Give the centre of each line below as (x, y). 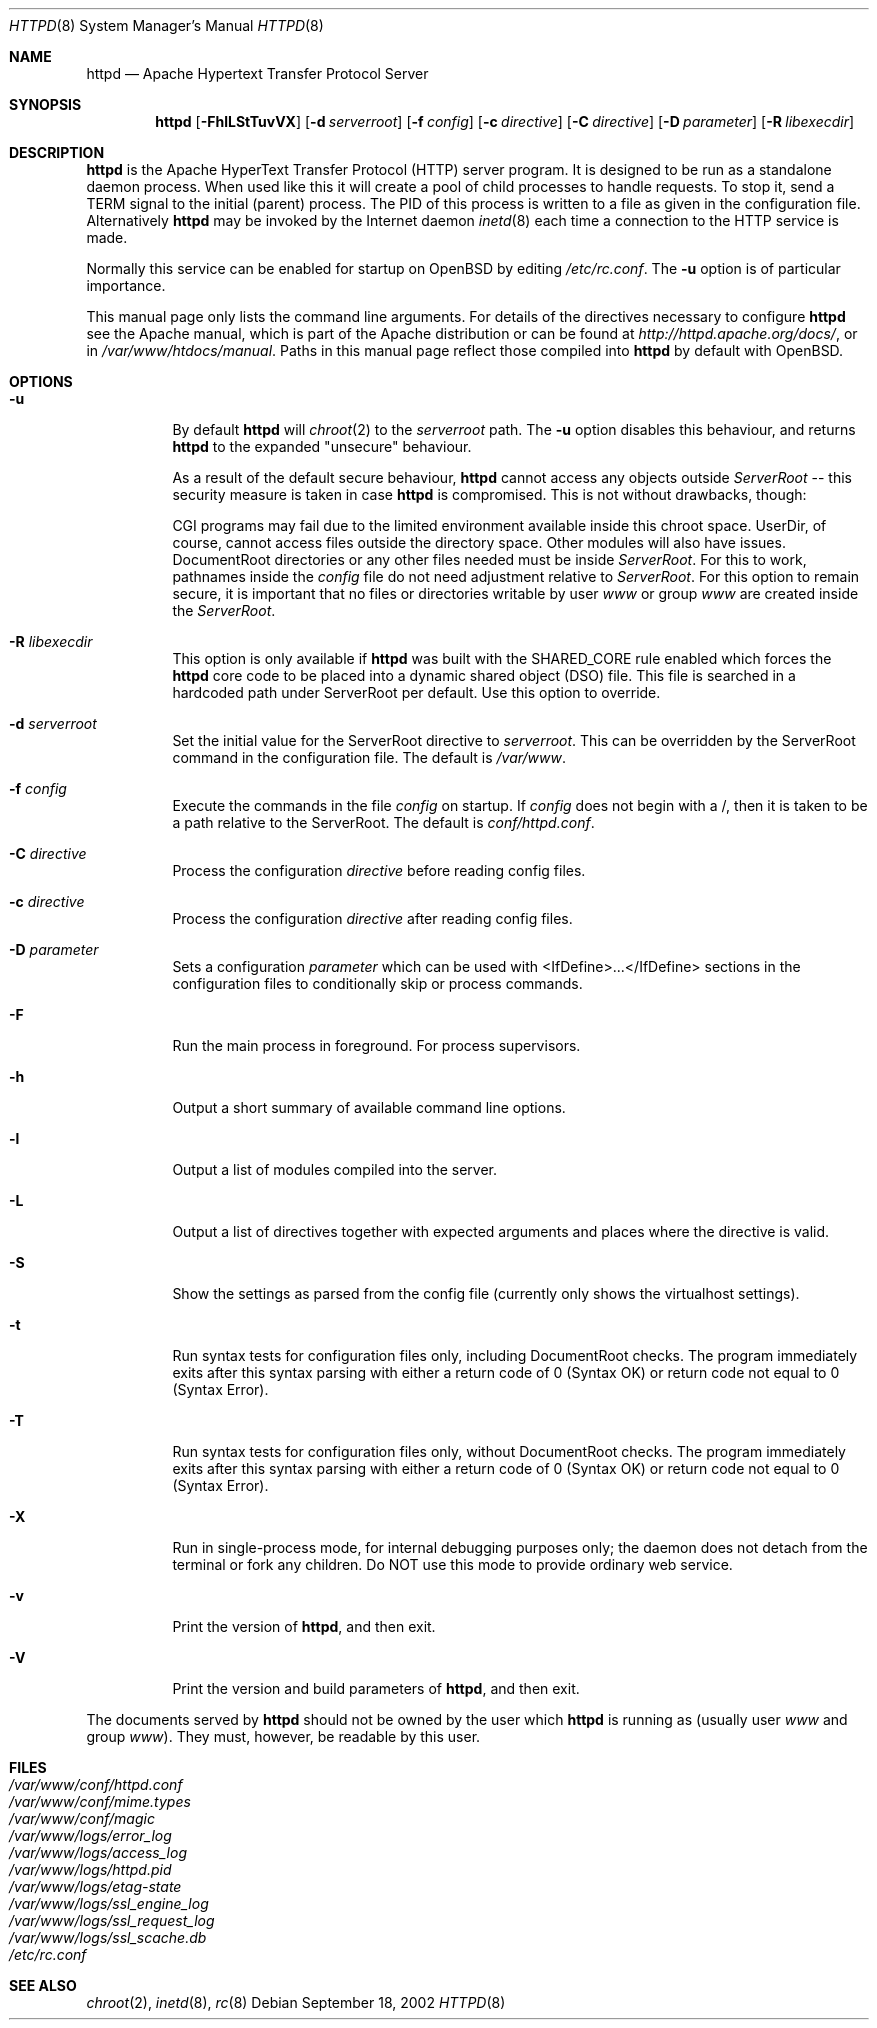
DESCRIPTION (57, 152)
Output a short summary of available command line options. (369, 1107)
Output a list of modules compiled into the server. (335, 1169)
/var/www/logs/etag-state (95, 1886)
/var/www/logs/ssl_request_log (112, 1920)
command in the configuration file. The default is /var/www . (369, 757)
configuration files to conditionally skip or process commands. (377, 983)
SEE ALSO (43, 1985)
